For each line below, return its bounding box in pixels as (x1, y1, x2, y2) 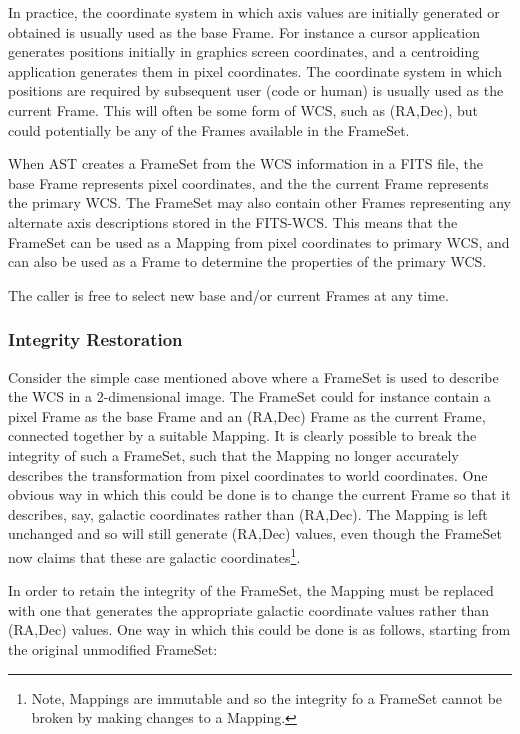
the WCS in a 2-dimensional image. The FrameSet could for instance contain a (8, 386, 491, 407)
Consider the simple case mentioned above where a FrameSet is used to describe (8, 366, 499, 387)
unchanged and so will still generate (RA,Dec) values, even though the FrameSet (8, 523, 502, 544)
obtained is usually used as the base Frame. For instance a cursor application (8, 21, 481, 42)
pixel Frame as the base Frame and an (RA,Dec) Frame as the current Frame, (8, 405, 486, 426)
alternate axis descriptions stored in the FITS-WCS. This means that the (8, 211, 458, 232)
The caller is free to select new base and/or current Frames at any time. (8, 284, 449, 305)
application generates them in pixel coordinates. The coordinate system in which (8, 60, 502, 81)
